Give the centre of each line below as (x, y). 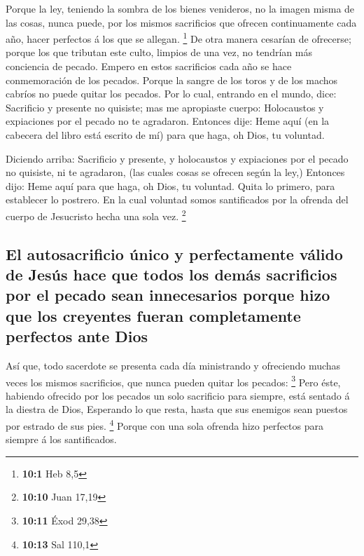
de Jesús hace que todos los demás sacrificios (171, 274)
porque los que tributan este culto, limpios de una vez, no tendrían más (159, 52)
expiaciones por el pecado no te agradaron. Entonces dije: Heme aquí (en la (168, 121)
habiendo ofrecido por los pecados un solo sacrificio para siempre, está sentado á (178, 395)
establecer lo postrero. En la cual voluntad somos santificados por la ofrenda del (177, 199)
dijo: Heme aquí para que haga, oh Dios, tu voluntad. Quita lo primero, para (170, 185)
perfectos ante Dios (77, 336)
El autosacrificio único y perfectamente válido (174, 253)
